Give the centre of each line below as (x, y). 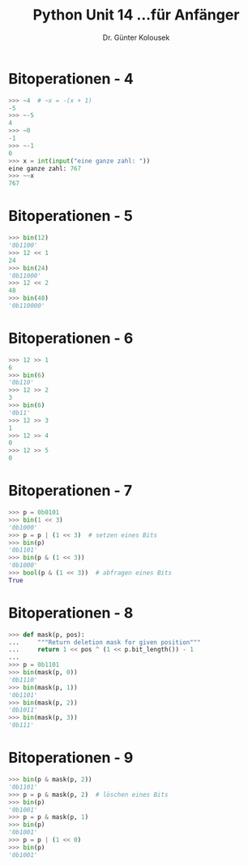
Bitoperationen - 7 (71, 491)
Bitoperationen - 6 (71, 338)
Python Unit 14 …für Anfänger (136, 15)
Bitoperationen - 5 (71, 216)
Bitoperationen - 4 (71, 78)
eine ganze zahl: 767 (45, 168)
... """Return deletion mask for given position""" (105, 642)
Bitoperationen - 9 (71, 758)
